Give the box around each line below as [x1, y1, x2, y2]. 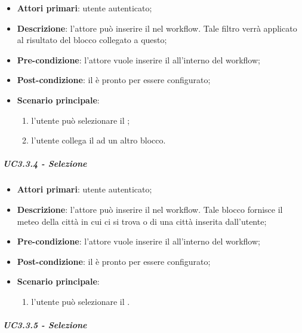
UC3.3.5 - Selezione [3, 319, 87, 331]
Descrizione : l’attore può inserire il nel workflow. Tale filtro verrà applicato [17, 22, 297, 34]
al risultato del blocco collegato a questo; [17, 33, 167, 46]
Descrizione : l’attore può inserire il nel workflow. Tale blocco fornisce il [17, 203, 283, 215]
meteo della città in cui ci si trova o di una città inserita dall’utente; [17, 215, 267, 227]
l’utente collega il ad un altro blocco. [31, 134, 166, 146]
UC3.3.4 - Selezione [3, 157, 87, 170]
